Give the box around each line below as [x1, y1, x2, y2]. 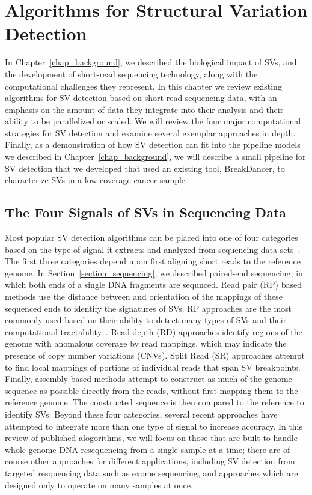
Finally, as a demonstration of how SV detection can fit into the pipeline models [5, 138, 301, 151]
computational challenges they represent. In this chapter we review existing [5, 79, 282, 92]
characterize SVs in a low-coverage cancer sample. [5, 174, 188, 186]
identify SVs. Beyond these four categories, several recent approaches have [5, 407, 278, 420]
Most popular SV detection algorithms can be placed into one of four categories [5, 231, 298, 244]
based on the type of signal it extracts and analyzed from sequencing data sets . [5, 243, 301, 255]
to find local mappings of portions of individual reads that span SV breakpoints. [5, 360, 301, 373]
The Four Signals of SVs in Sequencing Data [5, 203, 287, 222]
